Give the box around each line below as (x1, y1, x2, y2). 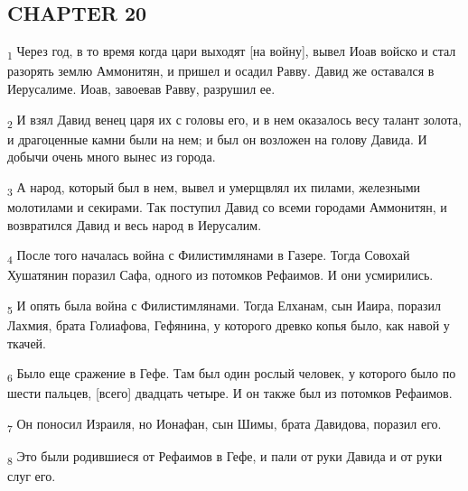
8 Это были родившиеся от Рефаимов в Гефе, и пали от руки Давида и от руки (7, 447, 443, 468)
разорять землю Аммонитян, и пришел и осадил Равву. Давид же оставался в (7, 61, 435, 80)
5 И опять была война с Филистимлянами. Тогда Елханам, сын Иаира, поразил (7, 295, 442, 317)
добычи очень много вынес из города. (7, 147, 216, 166)
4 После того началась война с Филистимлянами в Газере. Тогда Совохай (7, 245, 410, 266)
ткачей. (7, 333, 47, 352)
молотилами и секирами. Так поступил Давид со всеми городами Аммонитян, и (7, 197, 447, 216)
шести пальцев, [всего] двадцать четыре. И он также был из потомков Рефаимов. (7, 384, 453, 403)
